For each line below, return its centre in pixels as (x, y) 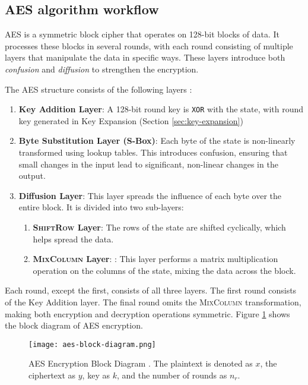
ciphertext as (52, 375)
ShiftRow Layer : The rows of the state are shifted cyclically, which (159, 227)
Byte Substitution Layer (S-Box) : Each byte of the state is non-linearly (157, 141)
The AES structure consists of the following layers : (99, 89)
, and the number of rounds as (172, 375)
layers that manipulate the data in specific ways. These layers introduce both (145, 57)
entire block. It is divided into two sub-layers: (101, 207)
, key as (96, 375)
